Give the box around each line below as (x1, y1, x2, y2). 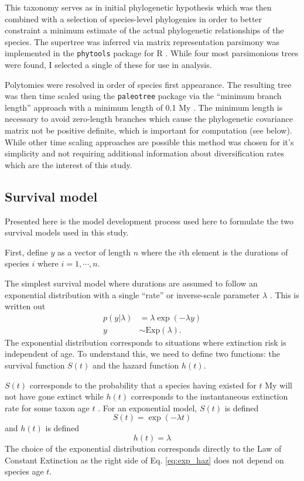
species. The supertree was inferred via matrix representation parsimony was (5, 35, 280, 47)
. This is (269, 288, 299, 301)
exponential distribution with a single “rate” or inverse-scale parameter (5, 288, 260, 301)
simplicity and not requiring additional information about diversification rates (5, 147, 284, 159)
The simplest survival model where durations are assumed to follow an (5, 277, 258, 289)
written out (5, 300, 46, 312)
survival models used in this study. (5, 226, 129, 238)
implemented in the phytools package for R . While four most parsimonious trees (5, 47, 299, 59)
